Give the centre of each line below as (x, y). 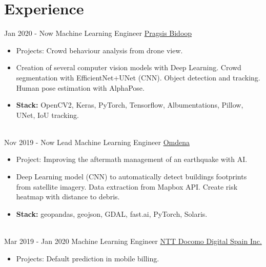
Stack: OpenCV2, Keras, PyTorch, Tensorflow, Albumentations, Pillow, (130, 105)
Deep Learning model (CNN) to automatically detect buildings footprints (131, 177)
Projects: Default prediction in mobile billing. (88, 258)
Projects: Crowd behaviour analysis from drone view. (99, 50)
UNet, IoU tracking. (47, 115)
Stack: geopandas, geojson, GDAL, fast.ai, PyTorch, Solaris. (112, 213)
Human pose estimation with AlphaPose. (80, 87)
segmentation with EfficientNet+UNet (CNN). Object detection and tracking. (138, 77)
